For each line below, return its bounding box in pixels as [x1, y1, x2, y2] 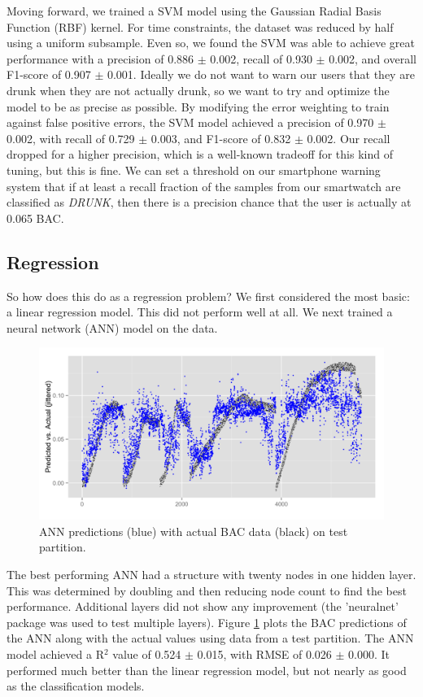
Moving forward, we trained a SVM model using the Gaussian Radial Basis [7, 2, 382, 19]
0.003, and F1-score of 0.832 [150, 129, 291, 146]
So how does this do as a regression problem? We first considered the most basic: [7, 287, 410, 304]
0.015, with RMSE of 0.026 [197, 646, 332, 663]
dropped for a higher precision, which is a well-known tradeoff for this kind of [7, 146, 393, 163]
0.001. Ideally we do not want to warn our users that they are [107, 66, 415, 83]
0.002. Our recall [307, 129, 390, 146]
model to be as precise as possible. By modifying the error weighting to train [7, 98, 390, 115]
